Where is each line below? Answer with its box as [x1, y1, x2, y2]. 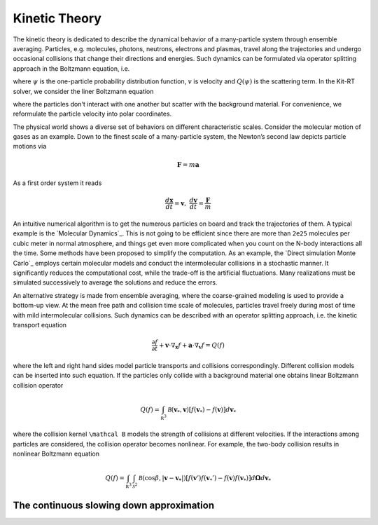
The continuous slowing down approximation [13, 500, 215, 512]
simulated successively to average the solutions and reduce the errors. [13, 278, 218, 287]
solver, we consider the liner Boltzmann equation [13, 87, 154, 95]
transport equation [13, 320, 66, 329]
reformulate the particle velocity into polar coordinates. [13, 109, 172, 118]
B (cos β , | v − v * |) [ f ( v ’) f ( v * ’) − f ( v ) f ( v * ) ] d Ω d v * [138, 474, 272, 484]
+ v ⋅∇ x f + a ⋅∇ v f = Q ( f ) [158, 341, 225, 350]
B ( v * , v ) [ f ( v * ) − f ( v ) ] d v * [167, 405, 237, 415]
